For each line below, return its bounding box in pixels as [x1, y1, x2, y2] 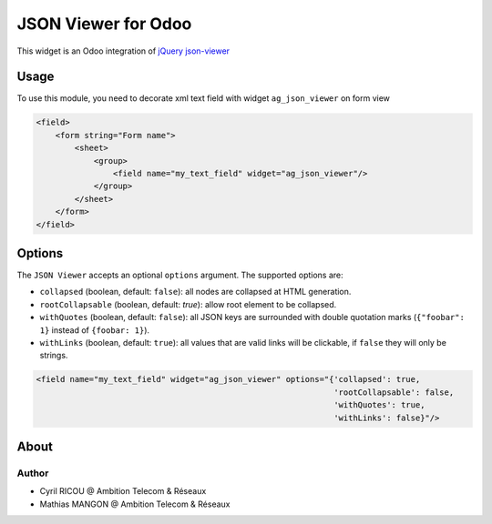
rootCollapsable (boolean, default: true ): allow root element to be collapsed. [39, 298, 337, 309]
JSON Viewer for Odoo [16, 14, 192, 34]
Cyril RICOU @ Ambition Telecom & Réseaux [39, 486, 207, 497]
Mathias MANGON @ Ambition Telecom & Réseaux [39, 499, 231, 509]
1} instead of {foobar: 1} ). [39, 324, 150, 336]
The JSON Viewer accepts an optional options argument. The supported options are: [16, 269, 343, 281]
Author [16, 467, 49, 479]
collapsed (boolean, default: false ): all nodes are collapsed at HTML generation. [39, 287, 352, 297]
